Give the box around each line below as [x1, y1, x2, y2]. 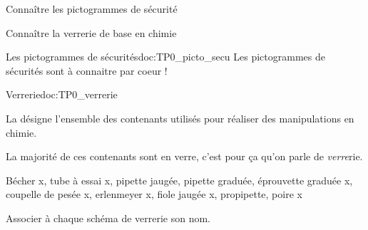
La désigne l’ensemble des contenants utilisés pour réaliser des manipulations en [6, 110, 354, 125]
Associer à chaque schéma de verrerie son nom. [6, 210, 211, 225]
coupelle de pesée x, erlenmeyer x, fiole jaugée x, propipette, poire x [6, 187, 302, 202]
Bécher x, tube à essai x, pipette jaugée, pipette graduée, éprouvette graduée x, [6, 172, 353, 187]
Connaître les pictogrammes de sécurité [6, 1, 178, 16]
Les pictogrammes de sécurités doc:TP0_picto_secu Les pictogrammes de [6, 49, 325, 64]
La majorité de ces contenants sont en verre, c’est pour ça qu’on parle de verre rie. [6, 149, 363, 164]
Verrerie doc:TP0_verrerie [6, 87, 118, 102]
